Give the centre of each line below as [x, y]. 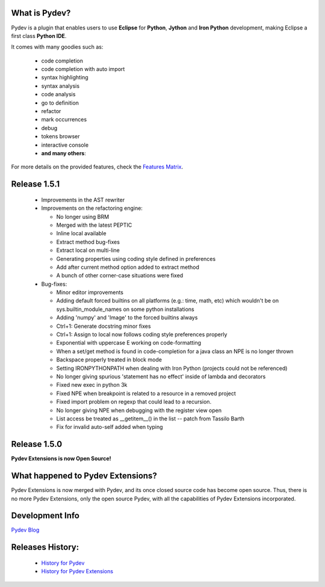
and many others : [64, 153]
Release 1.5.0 [37, 444]
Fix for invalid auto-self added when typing [110, 427]
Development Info [45, 516]
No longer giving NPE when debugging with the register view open [139, 410]
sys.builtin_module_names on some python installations [125, 309]
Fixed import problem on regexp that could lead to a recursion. [134, 402]
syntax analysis [60, 86]
